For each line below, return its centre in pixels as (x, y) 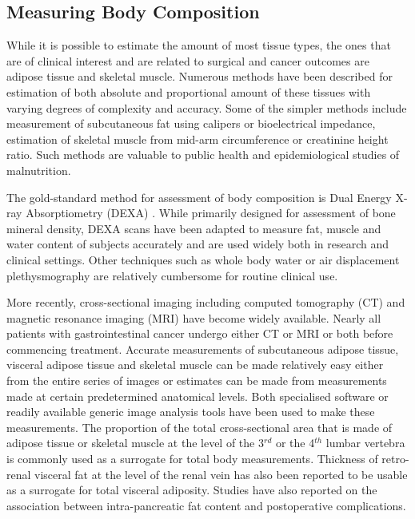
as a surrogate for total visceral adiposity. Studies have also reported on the (192, 490)
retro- (395, 459)
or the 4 (295, 443)
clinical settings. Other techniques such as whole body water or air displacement (203, 259)
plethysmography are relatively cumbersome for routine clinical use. (172, 275)
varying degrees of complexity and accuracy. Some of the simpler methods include (207, 107)
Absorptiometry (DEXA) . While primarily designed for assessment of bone (211, 213)
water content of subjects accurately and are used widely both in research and (198, 244)
